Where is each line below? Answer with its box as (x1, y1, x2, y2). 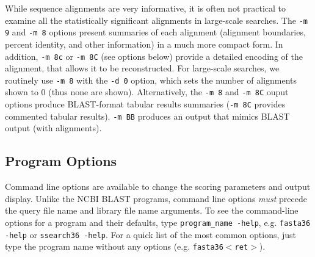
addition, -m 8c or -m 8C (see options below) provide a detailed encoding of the (5, 49, 303, 62)
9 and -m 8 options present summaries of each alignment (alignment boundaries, (5, 26, 306, 38)
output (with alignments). (5, 121, 102, 134)
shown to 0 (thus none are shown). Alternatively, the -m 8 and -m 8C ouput (5, 85, 289, 98)
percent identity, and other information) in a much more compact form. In (5, 37, 283, 50)
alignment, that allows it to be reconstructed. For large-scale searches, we (5, 62, 280, 74)
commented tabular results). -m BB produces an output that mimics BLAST (5, 109, 290, 122)
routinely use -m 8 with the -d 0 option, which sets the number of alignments (5, 73, 297, 86)
